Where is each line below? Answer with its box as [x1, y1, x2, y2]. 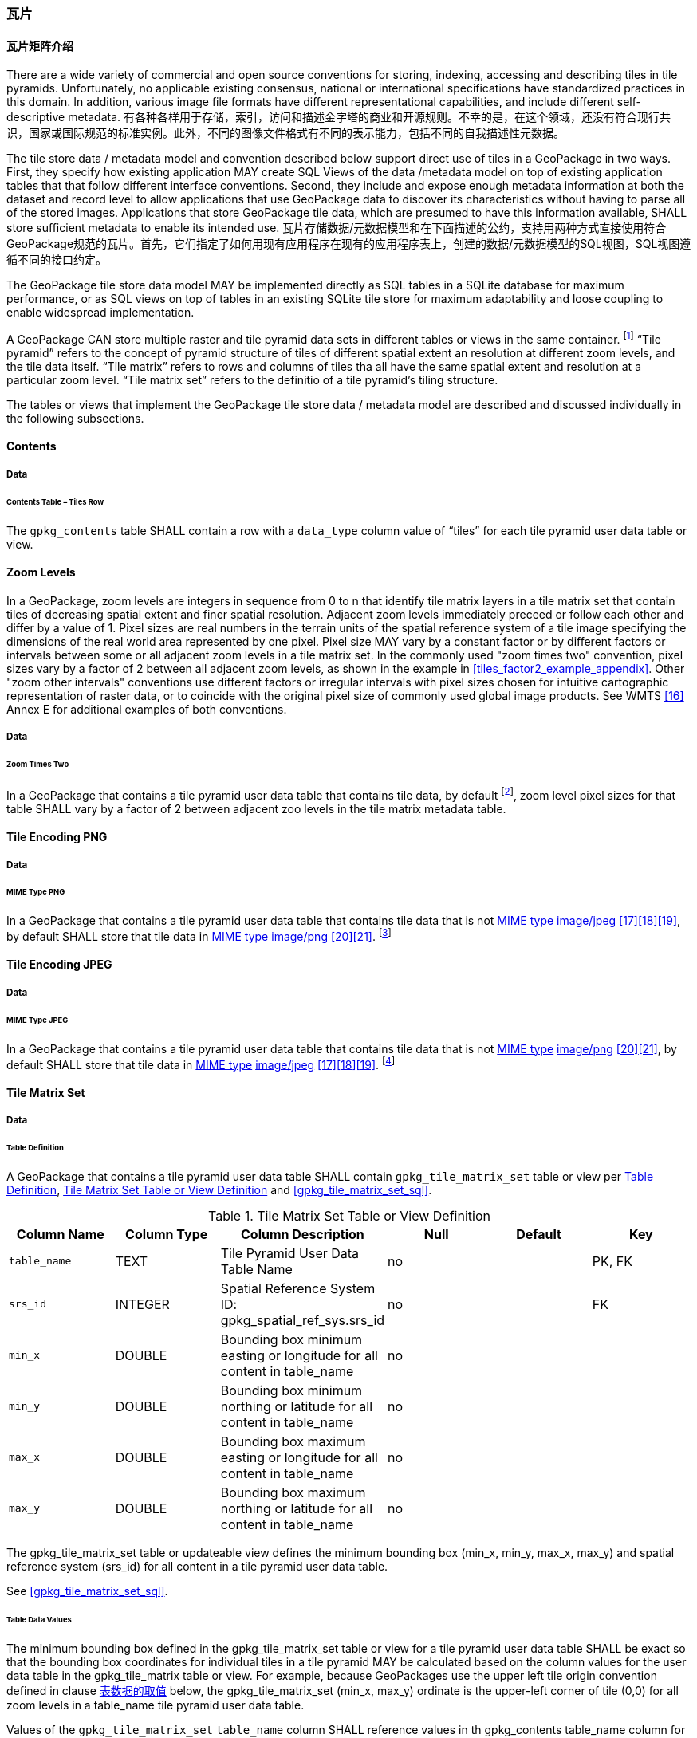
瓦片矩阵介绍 [6, 38, 73, 53]
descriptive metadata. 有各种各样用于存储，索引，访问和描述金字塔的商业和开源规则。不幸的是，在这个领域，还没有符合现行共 [6, 110, 671, 124]
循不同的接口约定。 [6, 253, 107, 267]
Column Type [125, 1225, 208, 1242]
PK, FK [592, 1252, 633, 1269]
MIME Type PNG [6, 887, 65, 897]
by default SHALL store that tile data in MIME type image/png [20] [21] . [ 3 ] [6, 927, 392, 943]
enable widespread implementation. [6, 305, 195, 320]
